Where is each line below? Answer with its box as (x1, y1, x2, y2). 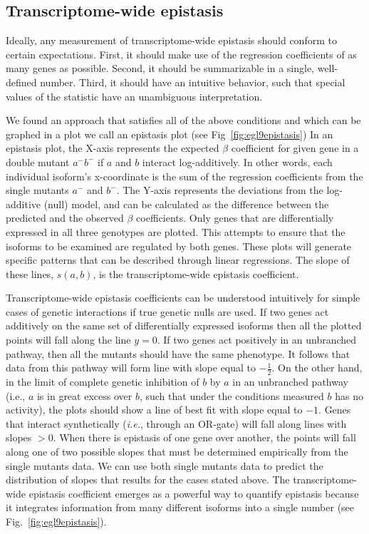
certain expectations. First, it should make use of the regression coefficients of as (6, 46, 357, 61)
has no (335, 388, 363, 403)
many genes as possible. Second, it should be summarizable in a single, (6, 61, 315, 76)
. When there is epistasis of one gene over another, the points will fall (53, 430, 356, 445)
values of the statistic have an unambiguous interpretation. (6, 88, 263, 103)
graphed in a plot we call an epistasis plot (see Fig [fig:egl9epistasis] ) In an (6, 126, 333, 141)
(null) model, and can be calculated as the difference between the (43, 196, 329, 211)
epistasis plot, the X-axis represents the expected (6, 140, 219, 155)
